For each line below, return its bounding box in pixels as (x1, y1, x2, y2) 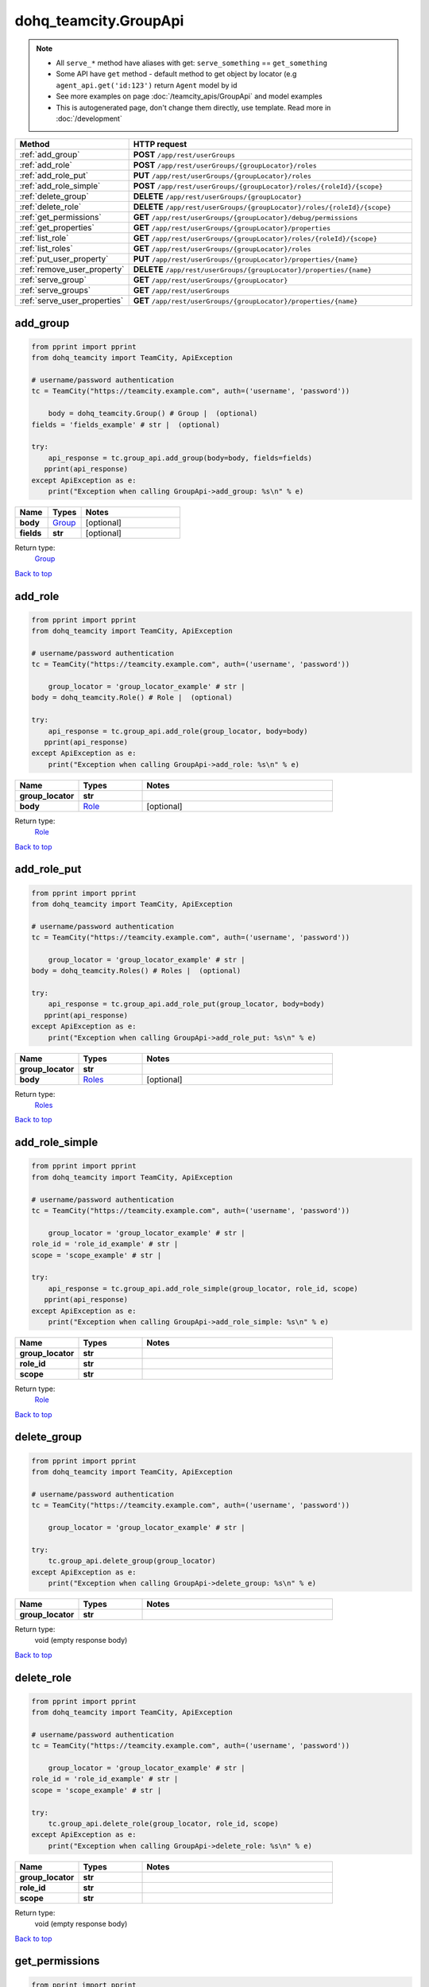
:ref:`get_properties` (19, 223, 95, 234)
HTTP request (133, 139, 187, 150)
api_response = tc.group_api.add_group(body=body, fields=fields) (48, 453, 313, 463)
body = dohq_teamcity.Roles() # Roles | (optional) (31, 966, 242, 975)
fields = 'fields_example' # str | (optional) (31, 420, 220, 429)
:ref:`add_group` (19, 149, 80, 161)
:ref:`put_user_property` (19, 254, 109, 265)
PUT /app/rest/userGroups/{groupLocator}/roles (133, 170, 311, 181)
